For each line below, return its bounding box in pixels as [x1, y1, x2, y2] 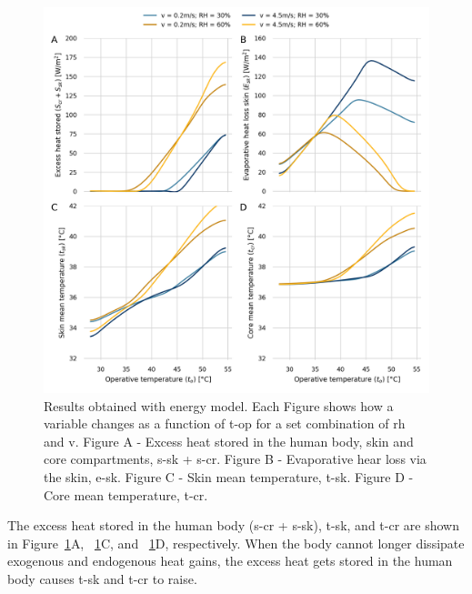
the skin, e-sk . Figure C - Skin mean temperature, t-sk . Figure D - [44, 467, 414, 486]
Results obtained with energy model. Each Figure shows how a [44, 396, 394, 415]
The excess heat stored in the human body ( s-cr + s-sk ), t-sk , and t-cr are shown [7, 516, 459, 535]
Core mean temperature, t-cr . [44, 485, 208, 504]
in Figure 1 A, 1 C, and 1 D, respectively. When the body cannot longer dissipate [7, 533, 465, 552]
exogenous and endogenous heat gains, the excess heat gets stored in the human [7, 551, 453, 570]
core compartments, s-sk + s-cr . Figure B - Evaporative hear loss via [44, 449, 427, 468]
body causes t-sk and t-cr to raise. [7, 569, 197, 588]
